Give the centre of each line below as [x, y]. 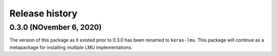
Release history [44, 13]
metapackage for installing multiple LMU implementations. [71, 47]
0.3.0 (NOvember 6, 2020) [56, 27]
